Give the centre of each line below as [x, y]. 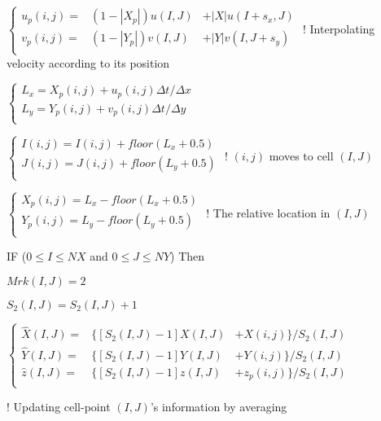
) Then [188, 256]
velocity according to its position [88, 62]
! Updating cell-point [59, 407]
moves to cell [301, 156]
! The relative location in [268, 212]
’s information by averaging [219, 407]
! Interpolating [339, 28]
